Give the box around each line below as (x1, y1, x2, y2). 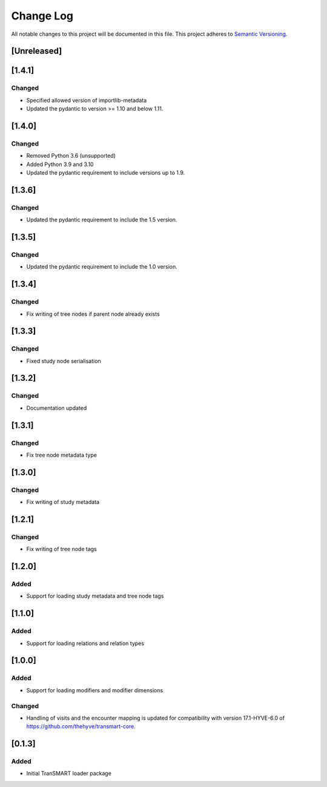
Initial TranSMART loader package (26, 770, 112, 777)
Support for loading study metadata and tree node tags (26, 592, 164, 600)
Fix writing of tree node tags (26, 546, 97, 553)
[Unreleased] (11, 46, 62, 56)
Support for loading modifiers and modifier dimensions (26, 686, 163, 694)
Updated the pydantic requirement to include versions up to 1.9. (26, 169, 185, 176)
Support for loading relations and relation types (26, 640, 145, 647)
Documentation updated (26, 404, 87, 412)
